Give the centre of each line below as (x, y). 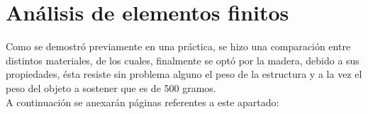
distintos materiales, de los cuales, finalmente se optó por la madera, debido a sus (183, 60)
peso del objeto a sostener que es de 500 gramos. (111, 87)
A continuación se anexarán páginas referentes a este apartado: (143, 102)
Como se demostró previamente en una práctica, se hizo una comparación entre (178, 46)
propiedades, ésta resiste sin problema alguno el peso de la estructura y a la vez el (184, 74)
